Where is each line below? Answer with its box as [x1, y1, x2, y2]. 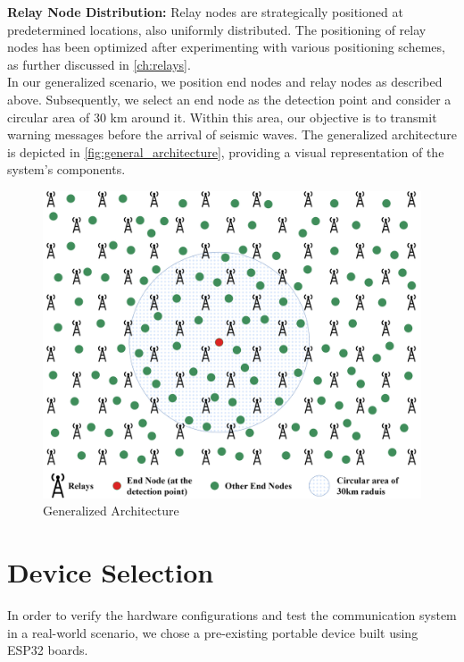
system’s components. [7, 160, 126, 179]
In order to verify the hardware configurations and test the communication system [7, 605, 457, 624]
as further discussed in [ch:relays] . [7, 54, 191, 73]
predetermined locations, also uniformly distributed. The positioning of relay [7, 20, 427, 38]
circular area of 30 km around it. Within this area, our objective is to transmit [7, 107, 437, 126]
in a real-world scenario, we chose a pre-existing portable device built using [7, 623, 418, 641]
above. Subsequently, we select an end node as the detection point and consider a [7, 89, 452, 108]
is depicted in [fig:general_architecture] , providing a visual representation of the [7, 142, 444, 161]
